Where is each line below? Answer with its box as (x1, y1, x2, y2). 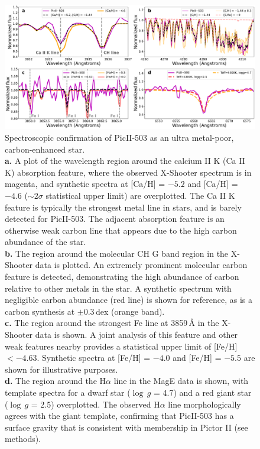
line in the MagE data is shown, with (113, 374, 249, 387)
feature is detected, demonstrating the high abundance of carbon (5, 270, 239, 283)
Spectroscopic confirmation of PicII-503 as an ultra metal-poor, (5, 131, 234, 143)
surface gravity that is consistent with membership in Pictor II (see (5, 421, 248, 433)
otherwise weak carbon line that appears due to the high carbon (5, 224, 237, 236)
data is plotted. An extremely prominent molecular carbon (35, 259, 248, 271)
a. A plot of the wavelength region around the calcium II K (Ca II (5, 154, 245, 167)
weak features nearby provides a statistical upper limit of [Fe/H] (5, 340, 238, 352)
